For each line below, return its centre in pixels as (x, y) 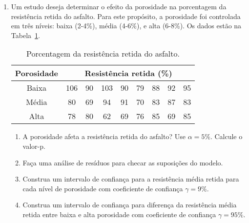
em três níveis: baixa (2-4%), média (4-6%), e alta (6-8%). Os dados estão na (126, 26)
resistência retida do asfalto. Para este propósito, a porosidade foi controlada (126, 16)
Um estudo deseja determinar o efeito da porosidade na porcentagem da (119, 6)
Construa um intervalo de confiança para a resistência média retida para (131, 179)
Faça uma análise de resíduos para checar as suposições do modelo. (123, 162)
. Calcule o (226, 136)
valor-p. (34, 146)
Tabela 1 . (25, 35)
